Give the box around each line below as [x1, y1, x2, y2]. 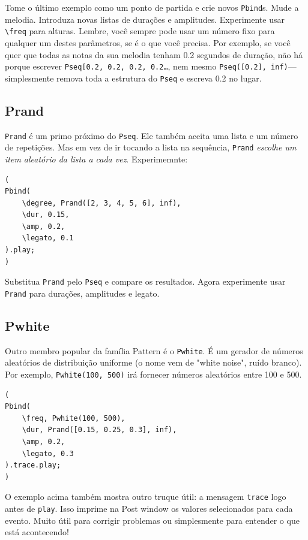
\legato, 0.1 [22, 234, 74, 243]
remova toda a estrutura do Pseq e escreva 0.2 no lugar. [56, 71, 262, 84]
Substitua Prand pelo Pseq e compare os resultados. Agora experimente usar [5, 275, 286, 288]
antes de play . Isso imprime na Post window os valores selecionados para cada [5, 502, 293, 515]
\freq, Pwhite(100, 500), [22, 414, 125, 423]
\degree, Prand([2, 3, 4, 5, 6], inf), [22, 198, 181, 207]
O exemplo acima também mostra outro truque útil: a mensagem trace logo [5, 490, 286, 503]
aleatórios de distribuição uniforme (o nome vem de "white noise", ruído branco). [5, 356, 302, 369]
